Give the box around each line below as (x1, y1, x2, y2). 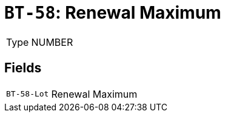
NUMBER (31, 36, 73, 48)
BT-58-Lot (6, 89, 49, 99)
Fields (4, 60, 42, 76)
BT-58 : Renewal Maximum (4, 2, 221, 23)
